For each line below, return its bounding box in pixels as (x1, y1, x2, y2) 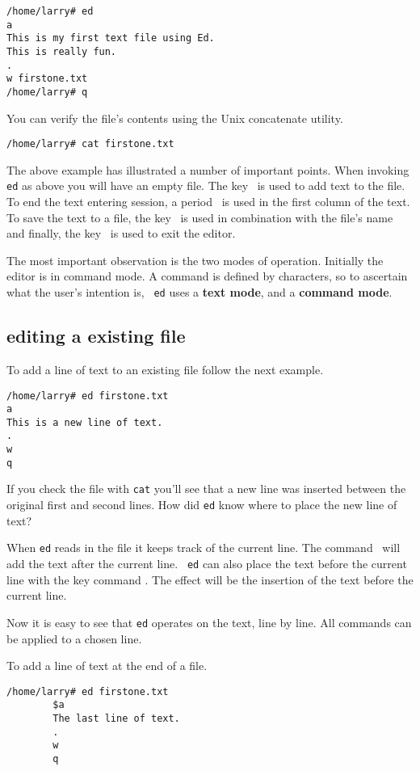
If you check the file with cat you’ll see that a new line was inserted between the (6, 480, 406, 497)
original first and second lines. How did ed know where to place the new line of (6, 496, 397, 513)
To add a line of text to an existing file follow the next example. (6, 360, 324, 377)
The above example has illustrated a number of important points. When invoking (6, 161, 409, 178)
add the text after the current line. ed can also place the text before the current (6, 555, 407, 572)
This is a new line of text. (6, 416, 163, 428)
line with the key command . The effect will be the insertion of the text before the (6, 571, 414, 588)
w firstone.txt (6, 73, 88, 85)
